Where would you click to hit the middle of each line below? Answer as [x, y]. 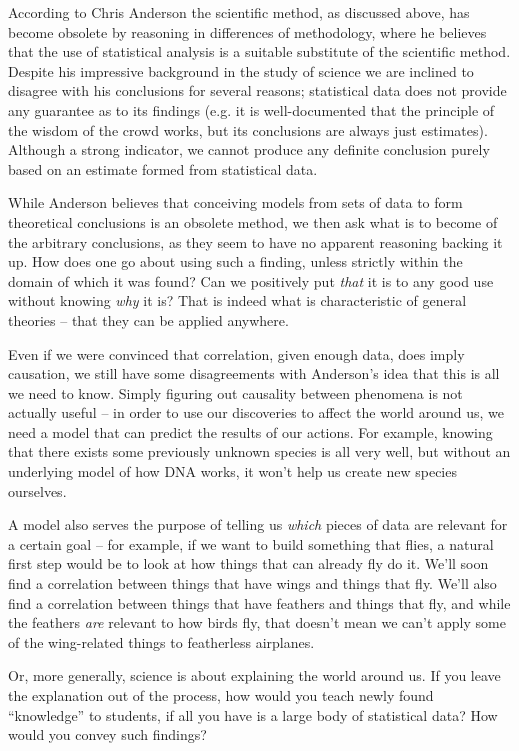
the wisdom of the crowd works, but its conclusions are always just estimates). [248, 129]
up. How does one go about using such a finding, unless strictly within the [235, 261]
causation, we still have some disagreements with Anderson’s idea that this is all [254, 373]
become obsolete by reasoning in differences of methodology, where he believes [247, 31]
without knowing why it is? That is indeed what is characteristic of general [237, 300]
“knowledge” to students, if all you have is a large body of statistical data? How [253, 714]
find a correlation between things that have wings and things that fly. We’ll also [252, 583]
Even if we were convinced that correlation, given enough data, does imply [236, 353]
